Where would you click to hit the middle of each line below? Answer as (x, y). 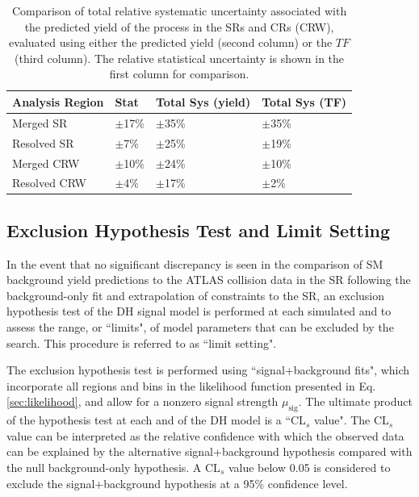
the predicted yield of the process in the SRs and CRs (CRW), (179, 26)
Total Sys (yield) (203, 101)
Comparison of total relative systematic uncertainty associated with (179, 10)
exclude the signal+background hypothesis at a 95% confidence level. (177, 483)
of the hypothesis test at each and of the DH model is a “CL (156, 420)
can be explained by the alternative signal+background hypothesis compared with (209, 451)
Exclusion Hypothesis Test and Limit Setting (199, 230)
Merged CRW (46, 163)
